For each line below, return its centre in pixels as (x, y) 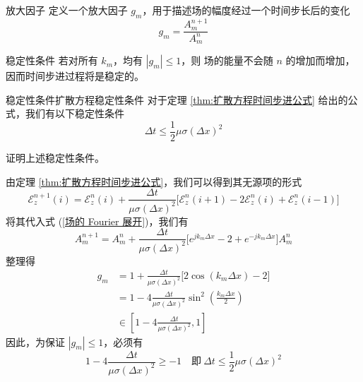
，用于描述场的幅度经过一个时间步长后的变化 (246, 10)
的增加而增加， (320, 60)
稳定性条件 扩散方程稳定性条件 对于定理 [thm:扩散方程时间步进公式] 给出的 (177, 99)
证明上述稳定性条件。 (55, 157)
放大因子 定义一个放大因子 (67, 10)
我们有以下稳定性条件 (75, 113)
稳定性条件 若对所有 (52, 60)
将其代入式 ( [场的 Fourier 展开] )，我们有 (97, 221)
